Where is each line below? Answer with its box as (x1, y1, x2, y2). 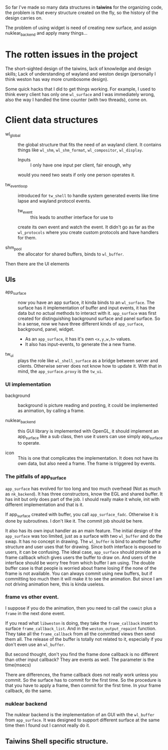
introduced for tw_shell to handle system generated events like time (18, 193, 159, 199)
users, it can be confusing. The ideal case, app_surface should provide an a (5, 549, 161, 555)
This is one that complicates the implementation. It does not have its (18, 455, 159, 461)
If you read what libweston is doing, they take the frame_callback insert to (5, 620, 158, 626)
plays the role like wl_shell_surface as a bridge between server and (18, 358, 158, 364)
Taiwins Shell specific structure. (5, 737, 109, 745)
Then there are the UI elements (5, 261, 70, 267)
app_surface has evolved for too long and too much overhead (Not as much (5, 485, 161, 491)
